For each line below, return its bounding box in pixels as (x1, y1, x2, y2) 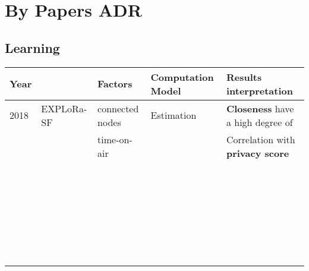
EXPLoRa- (41, 101, 87, 115)
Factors (97, 77, 133, 91)
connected (97, 101, 139, 115)
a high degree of (226, 115, 293, 129)
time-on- (97, 132, 133, 146)
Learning (5, 38, 60, 56)
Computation (150, 70, 214, 84)
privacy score (226, 146, 289, 160)
